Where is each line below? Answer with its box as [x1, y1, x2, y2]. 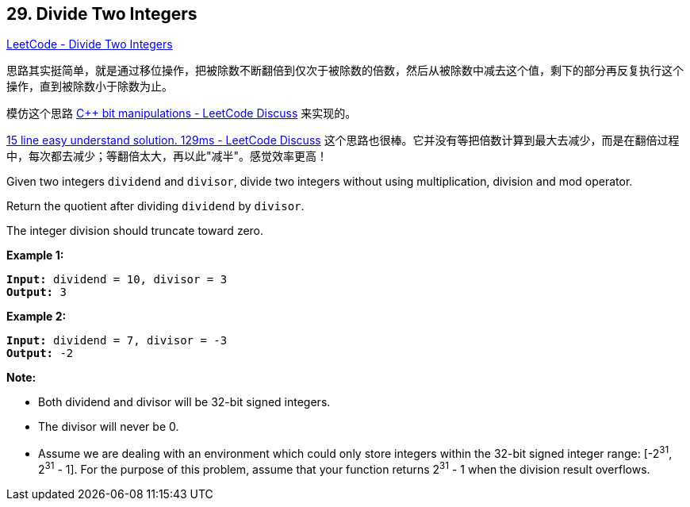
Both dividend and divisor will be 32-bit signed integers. [38, 395, 331, 409]
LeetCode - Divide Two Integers [6, 37, 173, 52]
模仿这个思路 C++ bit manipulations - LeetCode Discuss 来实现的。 [6, 106, 357, 121]
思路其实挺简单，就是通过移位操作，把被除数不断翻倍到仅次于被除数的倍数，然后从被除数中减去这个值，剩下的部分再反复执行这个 [6, 63, 684, 78]
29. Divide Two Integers [6, 4, 197, 24]
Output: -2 [6, 347, 74, 360]
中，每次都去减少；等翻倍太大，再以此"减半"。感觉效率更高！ [6, 149, 328, 163]
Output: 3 [6, 286, 67, 299]
